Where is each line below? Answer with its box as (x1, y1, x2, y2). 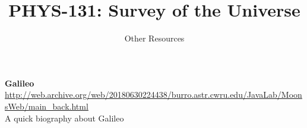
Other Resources (124, 32, 185, 44)
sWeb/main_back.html (5, 100, 88, 112)
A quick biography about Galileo (5, 111, 124, 124)
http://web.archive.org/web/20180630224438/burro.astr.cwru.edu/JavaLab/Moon (5, 88, 302, 101)
